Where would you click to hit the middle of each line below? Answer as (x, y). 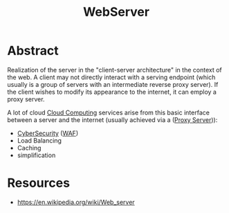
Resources (39, 183)
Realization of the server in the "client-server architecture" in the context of (115, 70)
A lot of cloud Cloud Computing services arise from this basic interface (108, 112)
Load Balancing (39, 140)
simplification (36, 155)
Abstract (33, 51)
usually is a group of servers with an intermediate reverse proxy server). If (113, 84)
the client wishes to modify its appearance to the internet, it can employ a (112, 92)
